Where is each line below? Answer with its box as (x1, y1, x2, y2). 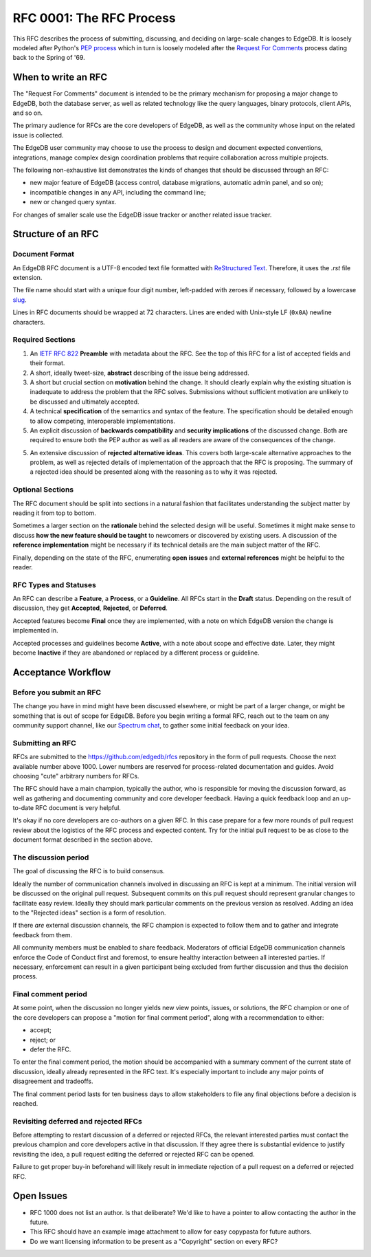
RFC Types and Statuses (12, 580, 96, 589)
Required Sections (12, 335, 76, 345)
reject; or (30, 1036, 56, 1044)
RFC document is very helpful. (35, 804, 122, 812)
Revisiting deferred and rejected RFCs (12, 1116, 142, 1126)
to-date (12, 804, 34, 812)
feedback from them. (12, 930, 72, 939)
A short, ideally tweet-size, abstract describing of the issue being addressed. (30, 369, 250, 377)
